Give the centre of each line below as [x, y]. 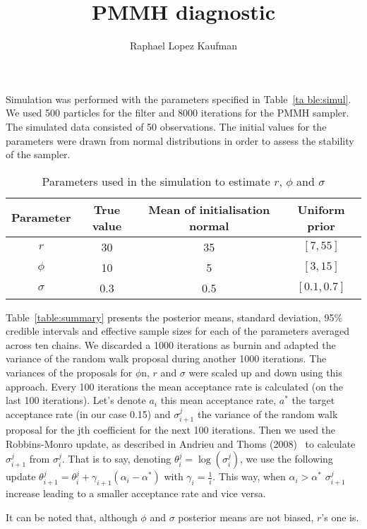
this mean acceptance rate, [218, 400]
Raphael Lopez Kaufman [183, 46]
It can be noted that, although [72, 517]
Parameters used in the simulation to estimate [156, 181]
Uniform [321, 209]
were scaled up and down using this [265, 373]
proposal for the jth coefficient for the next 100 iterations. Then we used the [171, 430]
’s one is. [340, 517]
